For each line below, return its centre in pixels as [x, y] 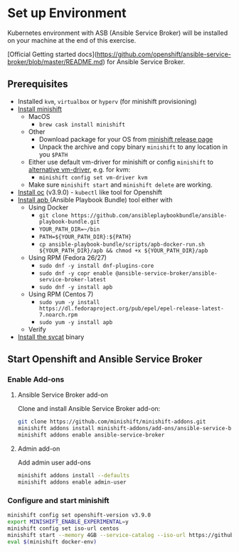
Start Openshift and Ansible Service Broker [105, 359]
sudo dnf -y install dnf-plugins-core [96, 266]
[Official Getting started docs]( [52, 54]
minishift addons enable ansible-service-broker [91, 435]
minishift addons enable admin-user [72, 482]
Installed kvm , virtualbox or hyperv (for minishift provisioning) [107, 101]
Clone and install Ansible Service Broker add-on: [89, 409]
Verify [37, 329]
